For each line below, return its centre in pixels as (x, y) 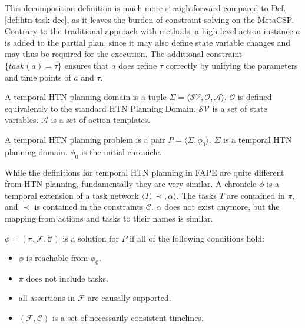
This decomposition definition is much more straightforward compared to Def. (145, 8)
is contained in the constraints (89, 207)
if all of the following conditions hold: (197, 238)
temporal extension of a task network (72, 195)
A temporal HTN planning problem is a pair (85, 139)
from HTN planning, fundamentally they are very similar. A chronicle (131, 184)
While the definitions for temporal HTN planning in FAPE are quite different (145, 172)
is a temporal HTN (258, 139)
